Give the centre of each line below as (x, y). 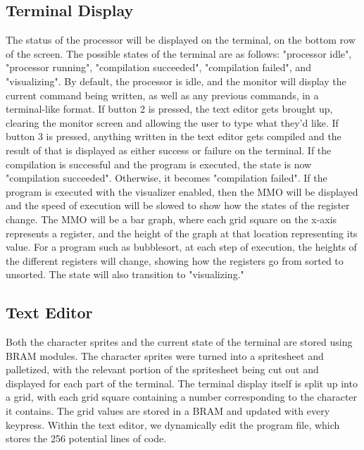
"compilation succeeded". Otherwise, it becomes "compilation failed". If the (167, 178)
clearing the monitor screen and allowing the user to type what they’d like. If (172, 122)
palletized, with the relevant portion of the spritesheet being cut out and (162, 369)
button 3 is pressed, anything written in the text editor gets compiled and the (174, 136)
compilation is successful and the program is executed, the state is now (159, 164)
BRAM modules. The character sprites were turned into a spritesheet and (165, 355)
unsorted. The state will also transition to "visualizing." (125, 274)
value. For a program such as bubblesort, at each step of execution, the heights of (181, 247)
